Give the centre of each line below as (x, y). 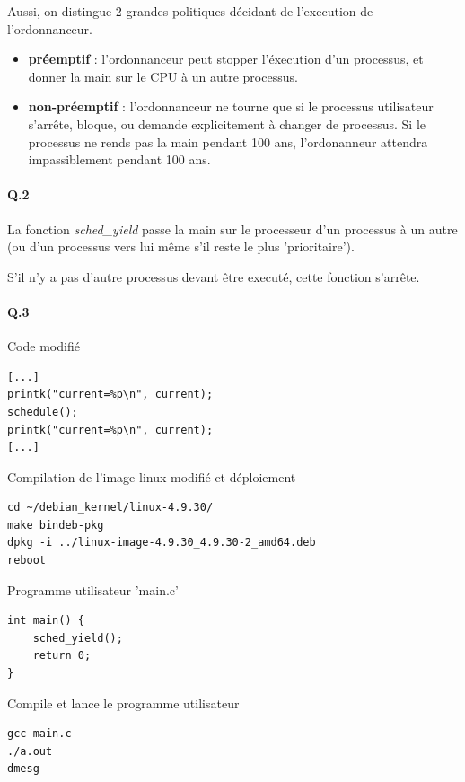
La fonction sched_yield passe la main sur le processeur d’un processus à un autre (232, 228)
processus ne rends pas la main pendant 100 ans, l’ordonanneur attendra (228, 141)
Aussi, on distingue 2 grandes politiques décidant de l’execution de (190, 11)
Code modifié (44, 346)
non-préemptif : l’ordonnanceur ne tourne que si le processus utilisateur (231, 106)
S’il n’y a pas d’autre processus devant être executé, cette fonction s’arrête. (214, 276)
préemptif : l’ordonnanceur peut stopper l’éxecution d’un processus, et (226, 59)
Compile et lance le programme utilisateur (123, 703)
